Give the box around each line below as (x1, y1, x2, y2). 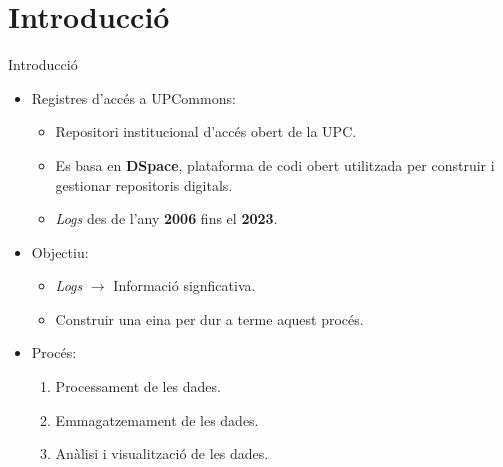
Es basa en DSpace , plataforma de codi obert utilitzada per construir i (55, 154, 495, 175)
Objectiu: (31, 241, 89, 262)
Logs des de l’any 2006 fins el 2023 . (55, 208, 278, 229)
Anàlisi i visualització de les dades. (55, 443, 269, 464)
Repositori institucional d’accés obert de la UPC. (55, 121, 357, 142)
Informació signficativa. (113, 275, 256, 296)
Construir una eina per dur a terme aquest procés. (55, 308, 364, 329)
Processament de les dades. (55, 376, 221, 397)
